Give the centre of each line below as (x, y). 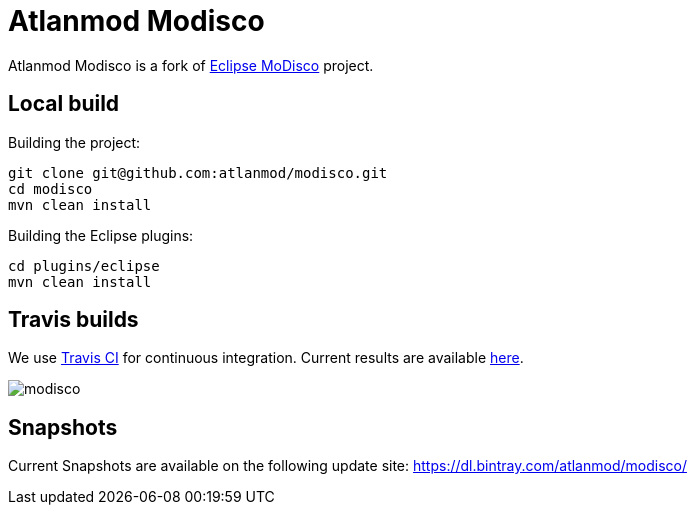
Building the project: (74, 142)
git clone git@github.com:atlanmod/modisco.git (198, 172)
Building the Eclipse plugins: (101, 235)
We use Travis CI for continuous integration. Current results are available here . (266, 358)
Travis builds (73, 320)
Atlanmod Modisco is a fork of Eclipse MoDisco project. (191, 65)
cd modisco (50, 188)
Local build (64, 104)
